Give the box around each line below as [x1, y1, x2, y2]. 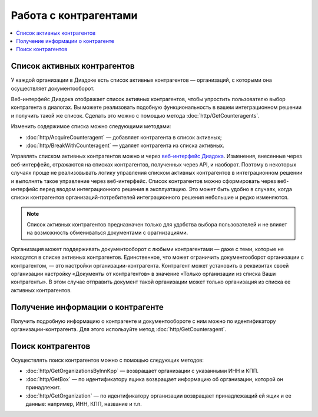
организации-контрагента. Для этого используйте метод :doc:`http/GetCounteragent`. [11, 326, 227, 333]
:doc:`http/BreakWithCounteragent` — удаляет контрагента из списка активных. [25, 142, 225, 149]
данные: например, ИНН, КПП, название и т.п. [25, 400, 143, 407]
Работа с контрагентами [11, 9, 138, 22]
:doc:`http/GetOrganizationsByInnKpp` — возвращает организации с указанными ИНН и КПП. [25, 368, 259, 375]
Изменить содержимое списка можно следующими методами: [11, 123, 171, 130]
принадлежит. [25, 384, 61, 391]
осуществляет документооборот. [11, 85, 95, 92]
